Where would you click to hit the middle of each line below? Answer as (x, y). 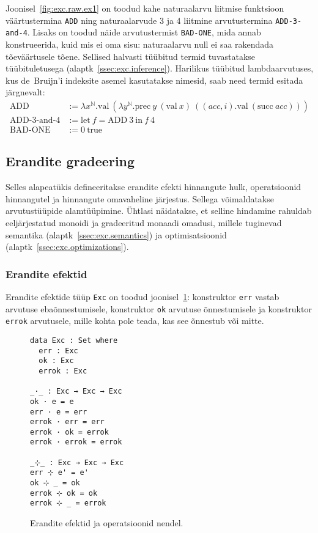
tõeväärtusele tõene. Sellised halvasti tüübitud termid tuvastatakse (131, 56)
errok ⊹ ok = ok (64, 493)
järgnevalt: (25, 92)
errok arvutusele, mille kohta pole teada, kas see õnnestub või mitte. (135, 321)
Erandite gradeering (70, 161)
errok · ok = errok (69, 432)
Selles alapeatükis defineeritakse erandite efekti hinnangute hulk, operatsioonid (153, 187)
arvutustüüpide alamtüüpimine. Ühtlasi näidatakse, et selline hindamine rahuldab (159, 211)
